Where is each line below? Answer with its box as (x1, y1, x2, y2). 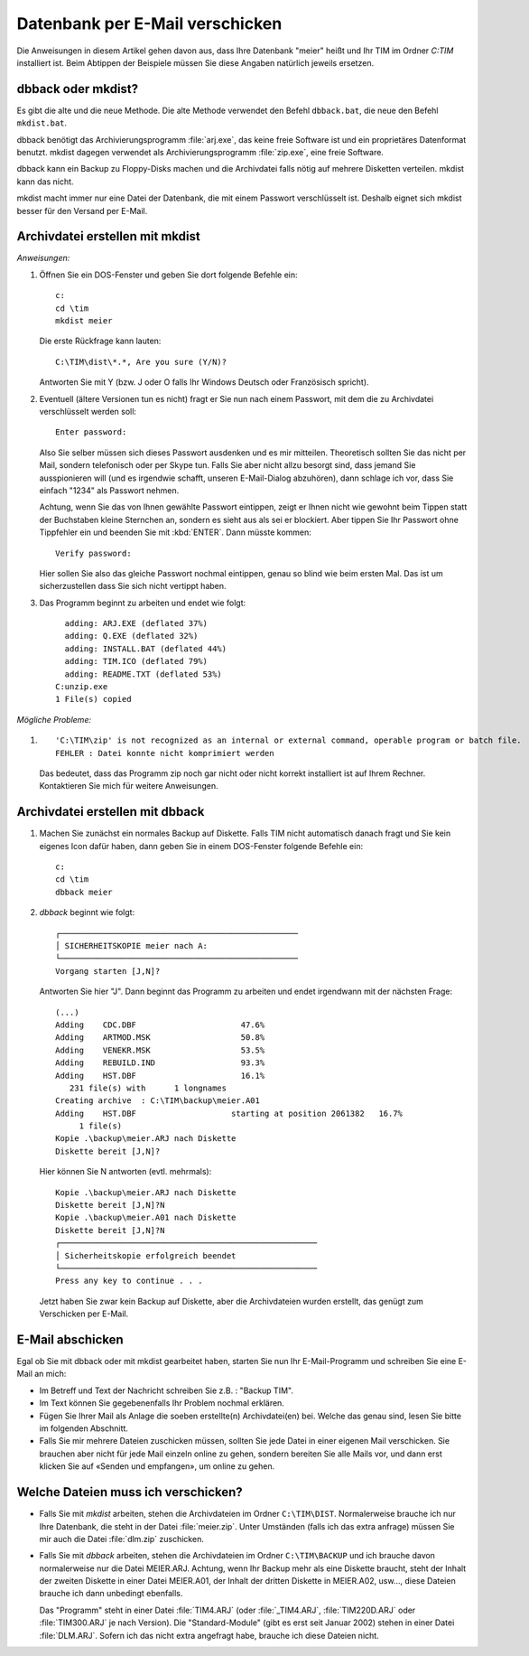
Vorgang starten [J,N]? (55, 966, 161, 976)
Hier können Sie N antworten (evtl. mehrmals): (39, 1166, 212, 1177)
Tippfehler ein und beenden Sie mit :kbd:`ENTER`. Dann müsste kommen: (39, 527, 311, 538)
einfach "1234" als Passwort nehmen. (39, 484, 180, 496)
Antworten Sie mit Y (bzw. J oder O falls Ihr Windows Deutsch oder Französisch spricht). (39, 377, 369, 388)
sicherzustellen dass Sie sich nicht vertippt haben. (39, 581, 227, 592)
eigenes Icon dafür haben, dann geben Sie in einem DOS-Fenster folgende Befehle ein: (39, 840, 364, 851)
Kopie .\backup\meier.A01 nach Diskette (55, 1212, 237, 1223)
